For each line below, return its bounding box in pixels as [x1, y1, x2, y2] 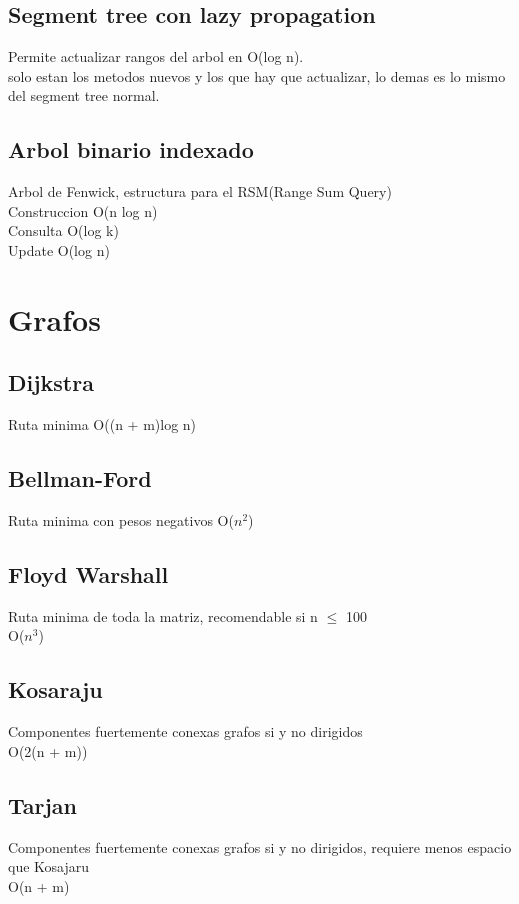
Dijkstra [8, 367, 94, 398]
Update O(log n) [8, 239, 110, 260]
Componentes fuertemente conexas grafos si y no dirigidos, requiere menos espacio [8, 836, 512, 857]
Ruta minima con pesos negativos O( [8, 509, 234, 530]
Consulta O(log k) [8, 220, 119, 241]
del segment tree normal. [8, 85, 160, 106]
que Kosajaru [8, 856, 90, 877]
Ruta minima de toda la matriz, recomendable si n [8, 605, 318, 626]
